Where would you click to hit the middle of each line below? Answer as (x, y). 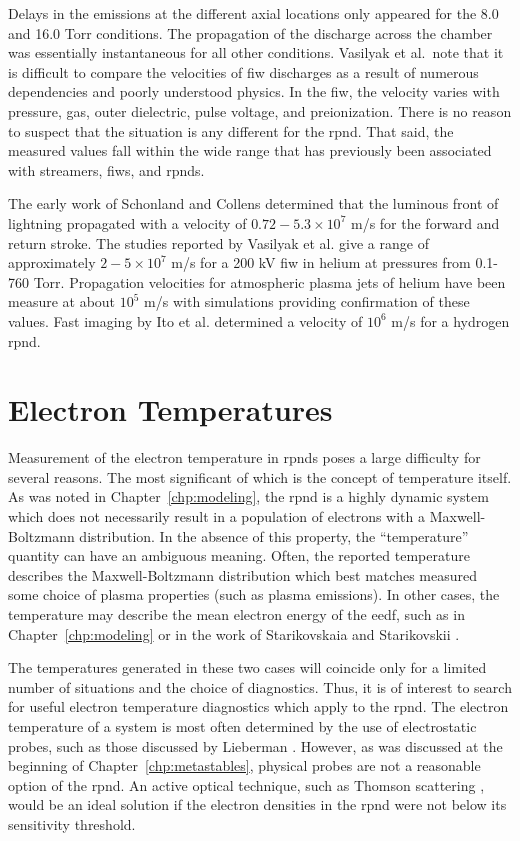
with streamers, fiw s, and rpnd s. (106, 169)
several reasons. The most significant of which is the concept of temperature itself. (260, 476)
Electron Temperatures (170, 409)
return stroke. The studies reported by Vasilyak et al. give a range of (218, 242)
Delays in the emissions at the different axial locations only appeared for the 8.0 (253, 13)
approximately (52, 262)
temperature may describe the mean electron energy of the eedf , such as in (236, 613)
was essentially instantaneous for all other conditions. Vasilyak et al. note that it (256, 52)
